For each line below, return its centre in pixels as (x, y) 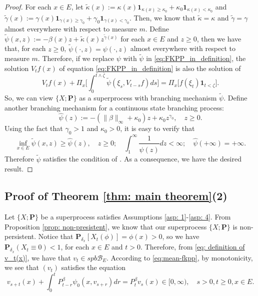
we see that (22, 267)
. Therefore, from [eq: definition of (192, 247)
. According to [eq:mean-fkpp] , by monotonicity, (180, 257)
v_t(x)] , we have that (38, 257)
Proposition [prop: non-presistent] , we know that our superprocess (106, 226)
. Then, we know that (162, 17)
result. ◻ (19, 169)
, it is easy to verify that (157, 128)
